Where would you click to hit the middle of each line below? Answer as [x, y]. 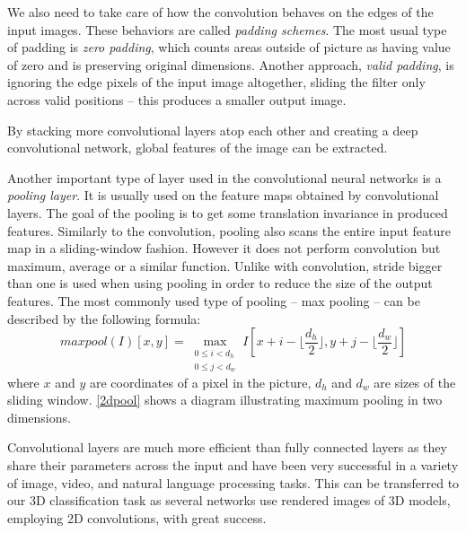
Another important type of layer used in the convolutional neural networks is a [224, 177]
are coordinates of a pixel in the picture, [200, 382]
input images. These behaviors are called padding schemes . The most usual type [227, 29]
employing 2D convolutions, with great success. [137, 517]
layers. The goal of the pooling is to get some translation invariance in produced [228, 212]
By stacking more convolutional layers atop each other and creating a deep [213, 130]
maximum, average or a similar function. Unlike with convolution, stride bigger [225, 265]
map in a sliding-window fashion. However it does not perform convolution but [224, 248]
